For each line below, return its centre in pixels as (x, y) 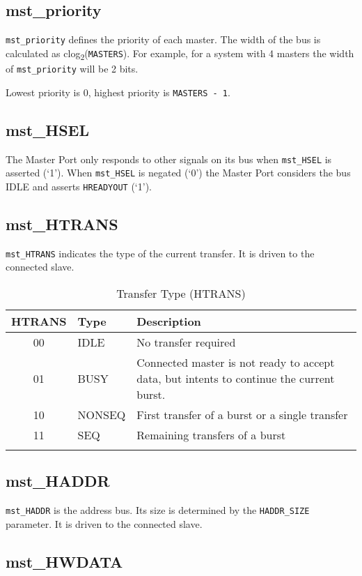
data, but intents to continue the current (236, 378)
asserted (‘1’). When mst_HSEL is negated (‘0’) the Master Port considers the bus (178, 173)
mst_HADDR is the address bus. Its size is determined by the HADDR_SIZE (158, 510)
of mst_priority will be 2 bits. (72, 68)
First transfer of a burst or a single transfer (242, 414)
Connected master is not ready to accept (236, 362)
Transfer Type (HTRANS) (181, 293)
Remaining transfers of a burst (211, 434)
